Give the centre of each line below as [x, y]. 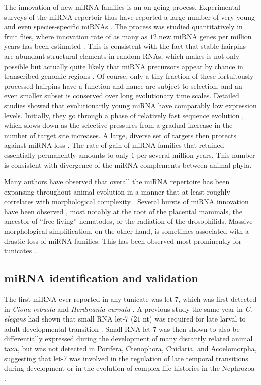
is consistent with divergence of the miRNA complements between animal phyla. [128, 165]
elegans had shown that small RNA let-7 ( [69, 319]
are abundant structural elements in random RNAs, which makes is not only [122, 56]
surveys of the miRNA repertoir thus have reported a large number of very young [129, 16]
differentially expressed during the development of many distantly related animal [128, 338]
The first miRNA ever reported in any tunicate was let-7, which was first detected [130, 299]
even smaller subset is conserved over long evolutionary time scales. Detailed [122, 95]
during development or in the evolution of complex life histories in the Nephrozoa [129, 368]
